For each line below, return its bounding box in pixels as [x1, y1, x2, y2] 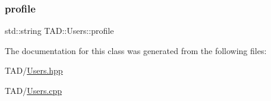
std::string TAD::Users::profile [5, 24, 114, 37]
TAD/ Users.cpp [5, 84, 62, 96]
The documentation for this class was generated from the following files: [5, 44, 267, 56]
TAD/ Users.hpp [5, 64, 63, 77]
